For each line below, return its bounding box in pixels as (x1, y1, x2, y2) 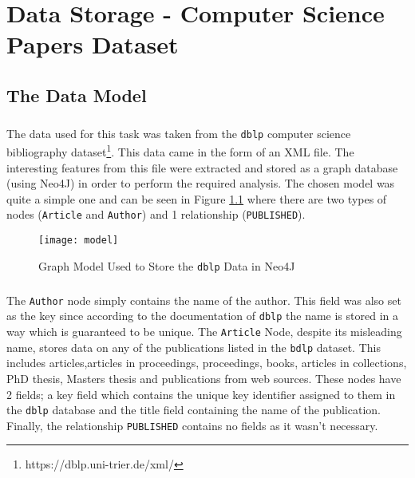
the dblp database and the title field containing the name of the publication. (6, 401, 381, 418)
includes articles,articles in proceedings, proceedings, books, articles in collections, (6, 354, 407, 371)
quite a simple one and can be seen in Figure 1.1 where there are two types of (6, 190, 387, 207)
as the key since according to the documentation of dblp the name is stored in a (6, 307, 398, 324)
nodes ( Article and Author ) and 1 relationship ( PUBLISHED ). (6, 206, 306, 223)
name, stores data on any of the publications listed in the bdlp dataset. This (6, 338, 381, 355)
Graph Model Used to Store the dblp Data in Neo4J (38, 257, 295, 274)
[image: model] (38, 235, 119, 247)
